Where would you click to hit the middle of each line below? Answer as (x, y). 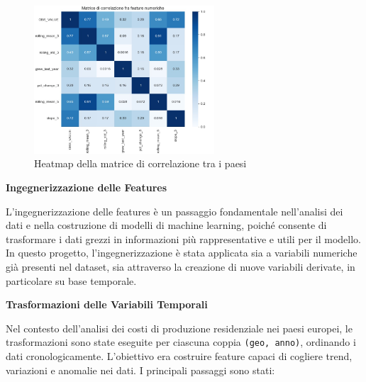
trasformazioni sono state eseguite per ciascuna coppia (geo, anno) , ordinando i (181, 342)
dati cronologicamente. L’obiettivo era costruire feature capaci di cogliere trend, (179, 356)
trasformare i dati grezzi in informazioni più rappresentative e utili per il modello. (184, 238)
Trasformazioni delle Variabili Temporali (107, 304)
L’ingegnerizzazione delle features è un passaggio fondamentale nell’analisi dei (174, 211)
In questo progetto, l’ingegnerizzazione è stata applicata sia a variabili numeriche (182, 253)
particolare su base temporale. (71, 280)
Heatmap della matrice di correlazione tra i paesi (140, 163)
